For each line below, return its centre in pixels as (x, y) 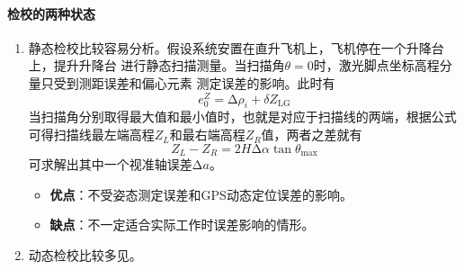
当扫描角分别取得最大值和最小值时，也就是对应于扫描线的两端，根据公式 (242, 117)
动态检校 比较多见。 (85, 254)
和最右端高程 (207, 135)
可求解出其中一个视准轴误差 (110, 164)
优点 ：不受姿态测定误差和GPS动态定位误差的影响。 (201, 194)
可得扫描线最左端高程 (91, 135)
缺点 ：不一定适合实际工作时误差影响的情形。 (182, 225)
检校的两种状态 (51, 13)
